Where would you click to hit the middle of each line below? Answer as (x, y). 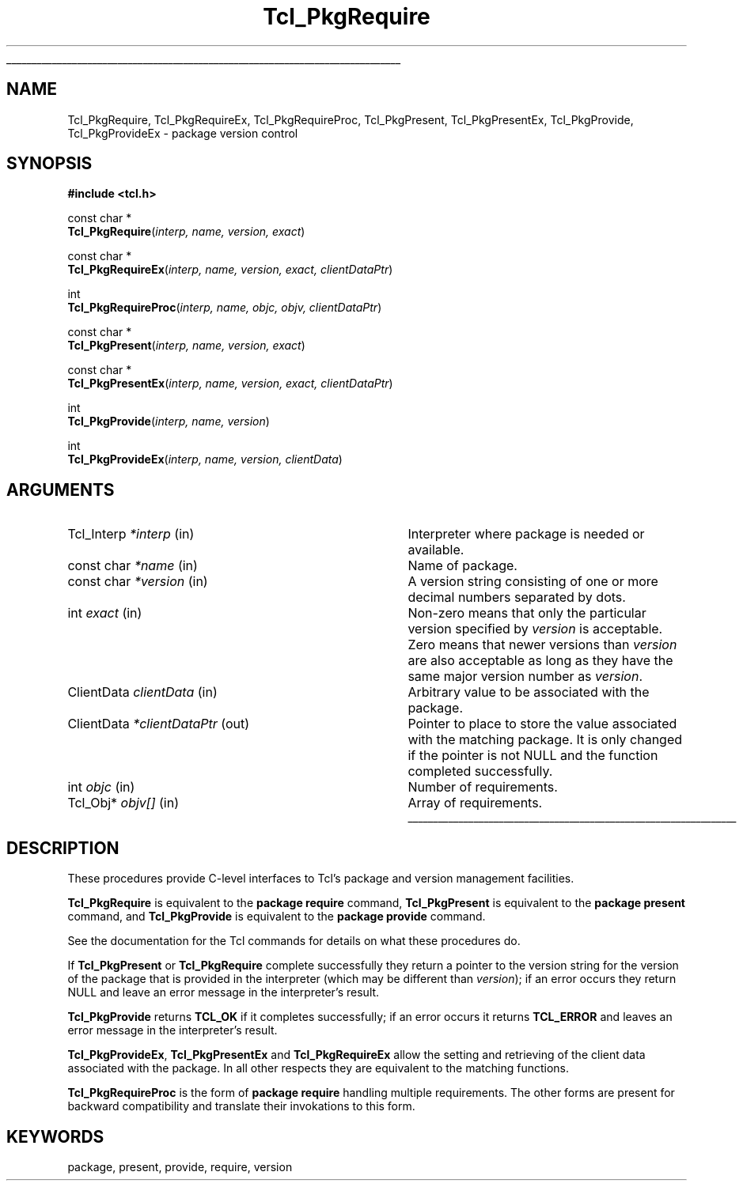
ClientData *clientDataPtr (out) (159, 724)
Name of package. (462, 566)
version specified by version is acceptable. (535, 629)
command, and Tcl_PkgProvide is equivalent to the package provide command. (277, 917)
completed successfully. (480, 771)
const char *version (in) (138, 582)
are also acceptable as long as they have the (540, 661)
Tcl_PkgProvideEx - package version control (183, 133)
